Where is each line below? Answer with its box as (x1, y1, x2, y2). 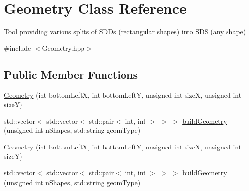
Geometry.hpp (42, 42, 85, 53)
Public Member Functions (4, 66, 138, 82)
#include (4, 42, 31, 53)
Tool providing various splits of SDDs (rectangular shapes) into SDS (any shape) (4, 26, 246, 37)
